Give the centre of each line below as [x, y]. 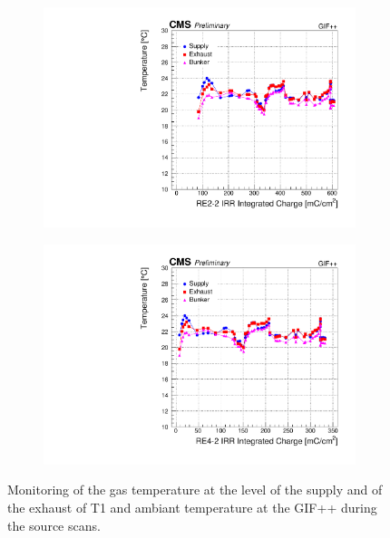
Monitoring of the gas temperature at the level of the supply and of [195, 490]
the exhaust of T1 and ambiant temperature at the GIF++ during [192, 507]
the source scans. [54, 525]
